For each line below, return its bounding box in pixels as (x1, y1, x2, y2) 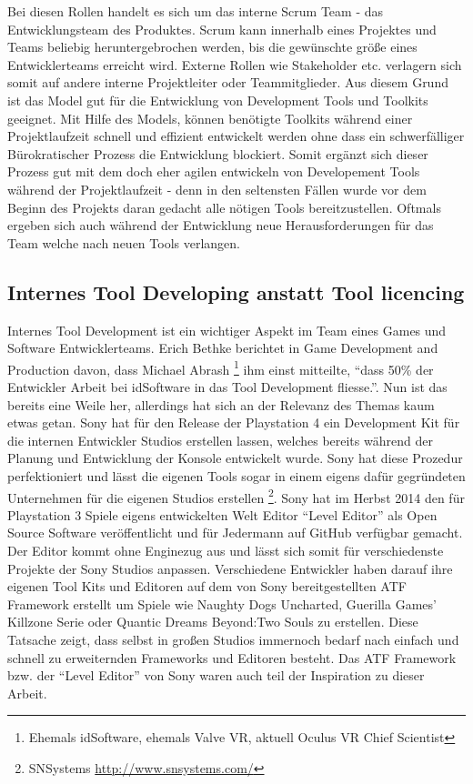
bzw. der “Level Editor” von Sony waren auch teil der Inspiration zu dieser (7, 666, 425, 685)
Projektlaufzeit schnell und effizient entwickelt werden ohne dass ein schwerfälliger (7, 126, 465, 146)
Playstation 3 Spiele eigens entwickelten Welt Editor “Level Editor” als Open (7, 505, 438, 524)
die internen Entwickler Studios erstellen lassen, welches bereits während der (7, 430, 433, 449)
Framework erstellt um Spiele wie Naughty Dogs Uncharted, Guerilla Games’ (7, 594, 437, 613)
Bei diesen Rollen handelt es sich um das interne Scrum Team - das (7, 2, 384, 20)
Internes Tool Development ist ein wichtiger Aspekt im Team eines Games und (7, 320, 447, 339)
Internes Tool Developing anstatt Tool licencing (7, 277, 465, 306)
